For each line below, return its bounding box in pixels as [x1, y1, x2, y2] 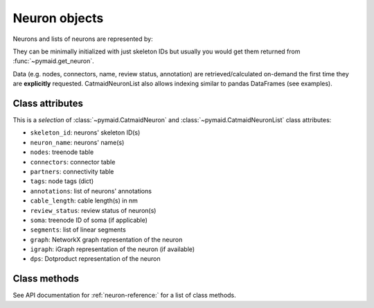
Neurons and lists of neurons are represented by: [12, 35, 153, 43]
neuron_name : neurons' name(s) [30, 138, 125, 146]
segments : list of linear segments [30, 225, 126, 234]
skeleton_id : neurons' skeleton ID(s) [30, 128, 141, 137]
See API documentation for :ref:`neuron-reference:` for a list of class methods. [12, 291, 237, 300]
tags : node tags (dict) [30, 177, 94, 185]
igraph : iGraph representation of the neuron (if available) [30, 245, 195, 253]
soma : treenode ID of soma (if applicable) [30, 216, 148, 224]
